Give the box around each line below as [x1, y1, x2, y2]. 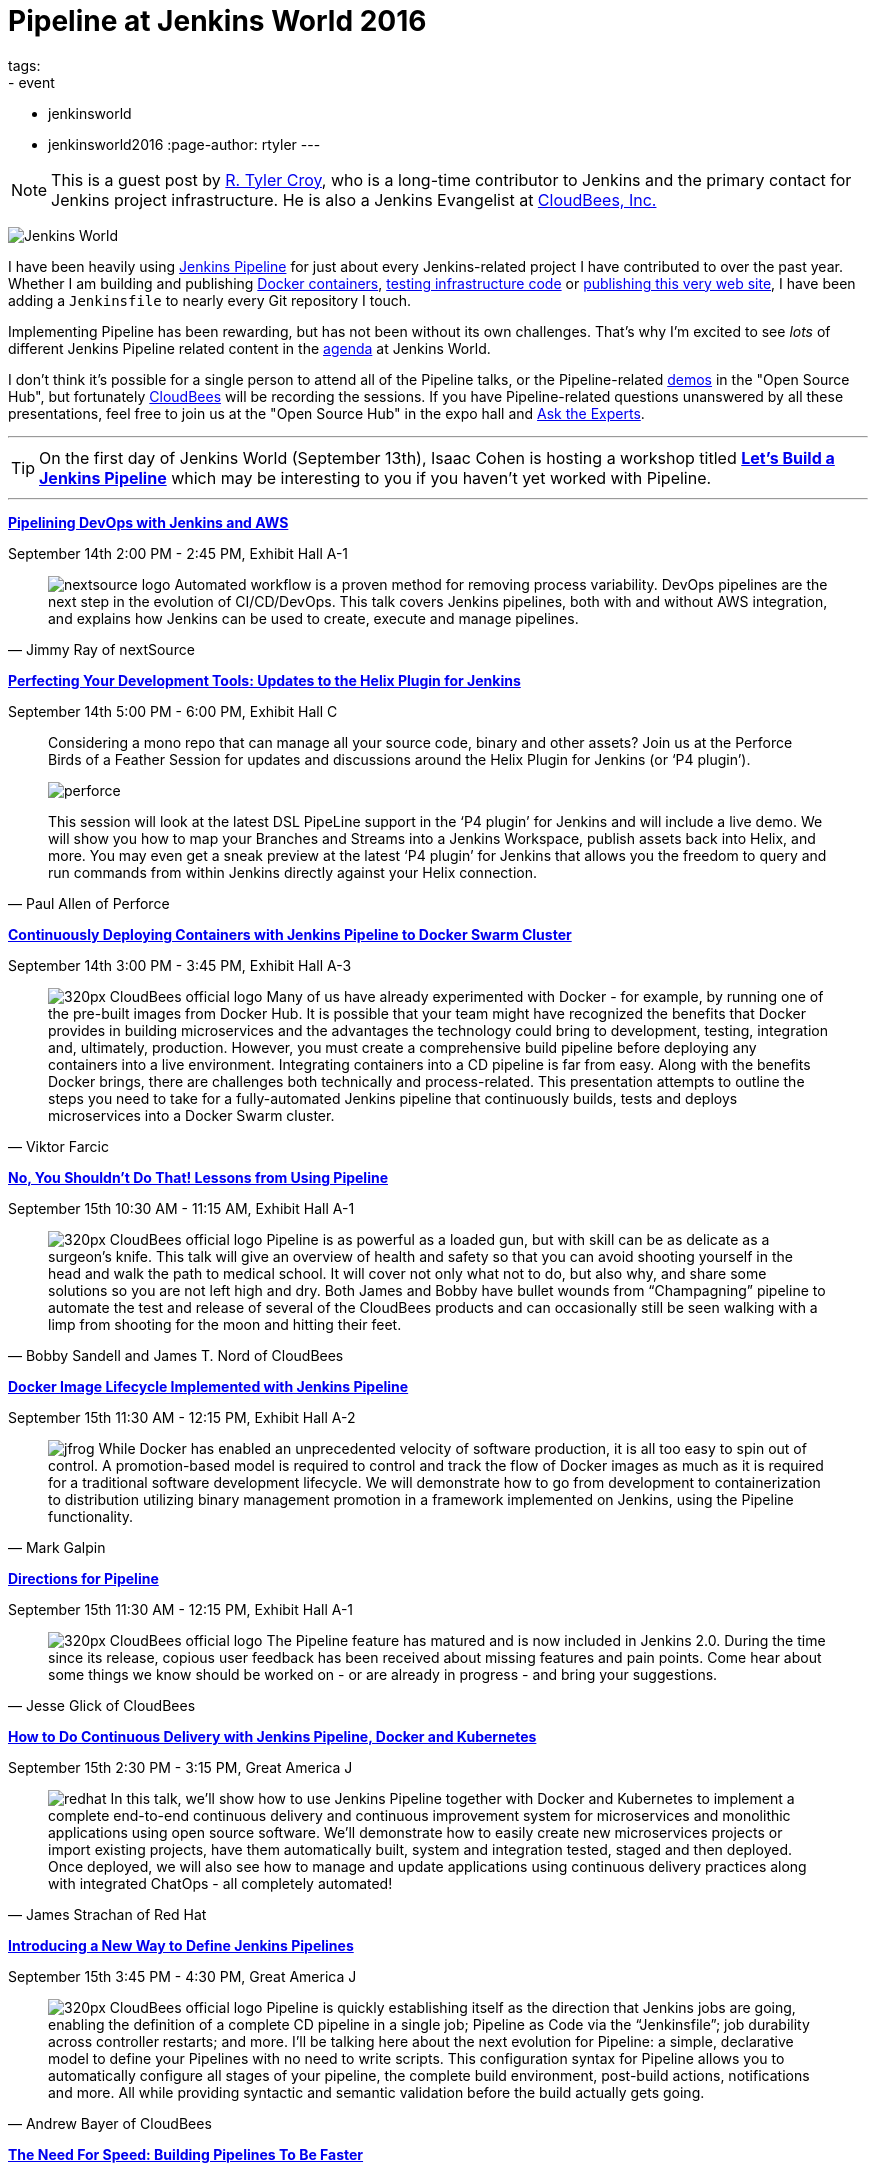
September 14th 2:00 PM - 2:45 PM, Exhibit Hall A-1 [8, 544, 349, 562]
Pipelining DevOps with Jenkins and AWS [8, 513, 289, 531]
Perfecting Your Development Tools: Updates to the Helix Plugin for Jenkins [8, 671, 521, 689]
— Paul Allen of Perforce [8, 894, 170, 912]
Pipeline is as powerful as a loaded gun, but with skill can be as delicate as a [266, 1230, 770, 1248]
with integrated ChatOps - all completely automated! [48, 1874, 393, 1892]
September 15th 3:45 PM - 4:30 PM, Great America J [8, 1967, 357, 1985]
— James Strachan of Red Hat [8, 1905, 207, 1923]
